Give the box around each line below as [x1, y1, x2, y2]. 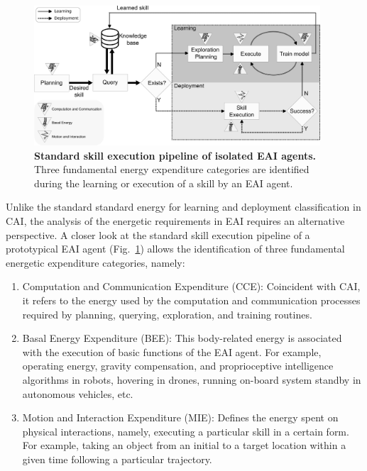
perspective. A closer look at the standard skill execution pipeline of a [6, 227, 310, 242]
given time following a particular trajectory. [22, 451, 212, 466]
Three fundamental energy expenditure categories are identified [34, 162, 310, 177]
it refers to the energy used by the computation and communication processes [22, 293, 361, 307]
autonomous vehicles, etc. [22, 386, 133, 401]
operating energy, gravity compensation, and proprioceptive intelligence [22, 358, 334, 373]
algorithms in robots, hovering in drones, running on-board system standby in [22, 372, 361, 387]
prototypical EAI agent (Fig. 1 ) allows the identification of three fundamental [6, 241, 345, 256]
